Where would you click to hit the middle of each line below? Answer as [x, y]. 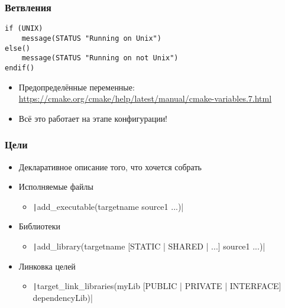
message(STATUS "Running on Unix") [91, 38]
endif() [20, 68]
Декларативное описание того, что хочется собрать [110, 166]
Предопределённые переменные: [77, 87]
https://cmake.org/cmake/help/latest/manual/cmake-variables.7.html [145, 98]
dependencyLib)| [63, 297]
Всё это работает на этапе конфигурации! [93, 118]
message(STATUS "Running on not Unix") [100, 58]
